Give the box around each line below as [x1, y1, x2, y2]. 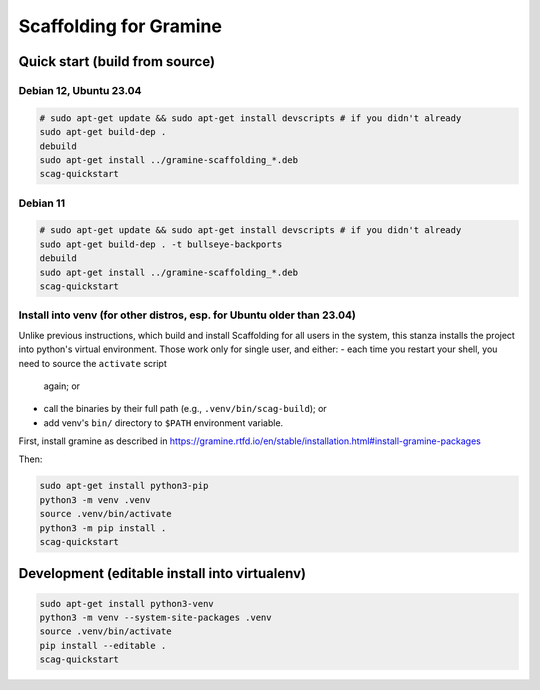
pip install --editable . [39, 640, 167, 651]
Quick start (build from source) [18, 53, 215, 70]
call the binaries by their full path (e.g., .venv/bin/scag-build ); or [43, 403, 327, 415]
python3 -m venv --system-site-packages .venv [39, 611, 272, 623]
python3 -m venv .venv [39, 494, 151, 505]
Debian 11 [18, 196, 65, 210]
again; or [43, 380, 80, 392]
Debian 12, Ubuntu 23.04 [18, 83, 142, 97]
